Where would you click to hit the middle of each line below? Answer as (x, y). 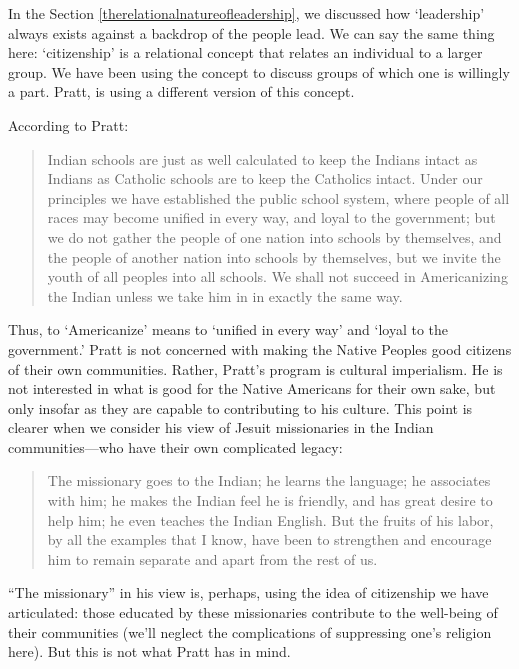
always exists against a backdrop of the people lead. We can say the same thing (251, 32)
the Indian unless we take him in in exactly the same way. (225, 295)
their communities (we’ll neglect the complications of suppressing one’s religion (250, 631)
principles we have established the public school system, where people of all (278, 197)
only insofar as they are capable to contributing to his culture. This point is (240, 407)
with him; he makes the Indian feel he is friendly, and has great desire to (270, 500)
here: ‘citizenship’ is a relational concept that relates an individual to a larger (245, 52)
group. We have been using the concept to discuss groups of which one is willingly (259, 71)
